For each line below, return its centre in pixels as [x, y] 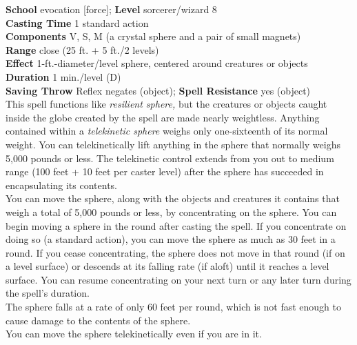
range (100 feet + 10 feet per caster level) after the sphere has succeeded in [165, 171]
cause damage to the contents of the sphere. [98, 320]
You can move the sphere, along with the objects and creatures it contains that [173, 198]
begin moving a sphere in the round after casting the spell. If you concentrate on [176, 225]
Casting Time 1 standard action [77, 22]
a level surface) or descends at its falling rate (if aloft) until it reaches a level [167, 266]
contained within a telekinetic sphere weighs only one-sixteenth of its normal [167, 131]
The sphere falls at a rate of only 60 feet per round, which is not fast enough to [173, 307]
